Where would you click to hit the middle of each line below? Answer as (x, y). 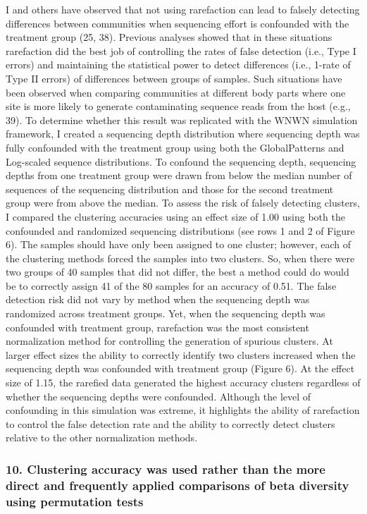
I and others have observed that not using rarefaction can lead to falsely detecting (183, 9)
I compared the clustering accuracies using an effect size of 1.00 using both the (175, 216)
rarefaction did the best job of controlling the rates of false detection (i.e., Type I (181, 50)
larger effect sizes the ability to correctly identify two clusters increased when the (181, 354)
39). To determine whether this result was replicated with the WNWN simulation (182, 120)
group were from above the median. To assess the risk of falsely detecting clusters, (183, 203)
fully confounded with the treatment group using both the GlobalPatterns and (175, 147)
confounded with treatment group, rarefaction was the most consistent (157, 327)
